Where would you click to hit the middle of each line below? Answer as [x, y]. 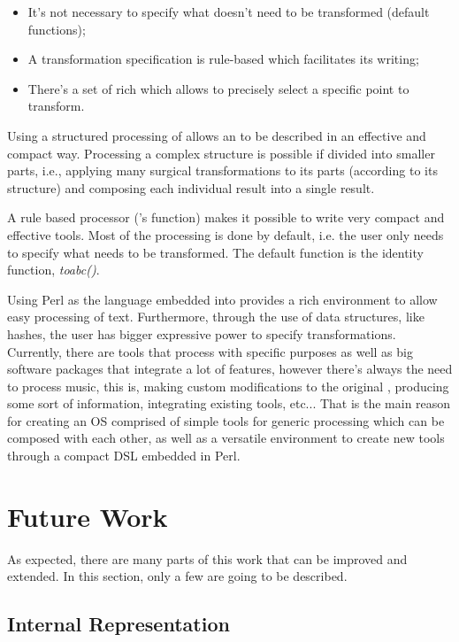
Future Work [88, 516]
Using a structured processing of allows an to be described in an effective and [217, 135]
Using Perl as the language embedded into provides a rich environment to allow [222, 299]
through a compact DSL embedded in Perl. [124, 456]
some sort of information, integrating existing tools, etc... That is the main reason [229, 403]
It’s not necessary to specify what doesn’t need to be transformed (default [229, 12]
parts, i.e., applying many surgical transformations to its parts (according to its [222, 170]
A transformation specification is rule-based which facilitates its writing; [223, 59]
